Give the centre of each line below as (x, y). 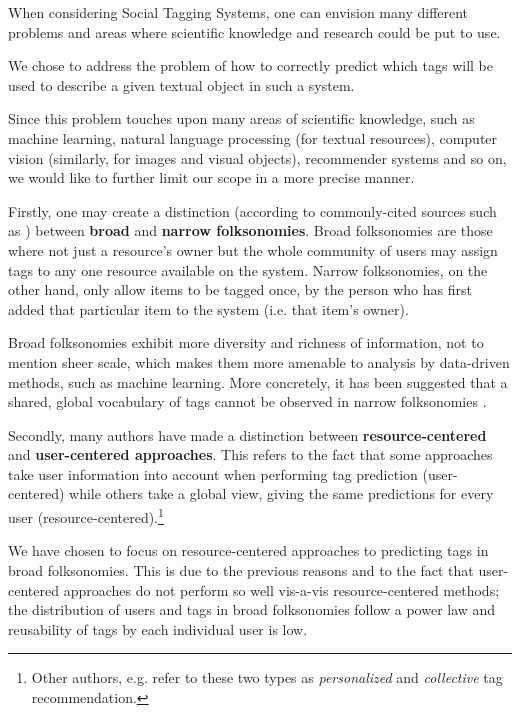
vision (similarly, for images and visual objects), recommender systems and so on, (257, 157)
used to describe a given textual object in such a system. (181, 84)
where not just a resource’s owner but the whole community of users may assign (253, 249)
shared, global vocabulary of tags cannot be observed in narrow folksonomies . (247, 401)
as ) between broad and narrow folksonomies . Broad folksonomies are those (250, 230)
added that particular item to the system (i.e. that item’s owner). (208, 308)
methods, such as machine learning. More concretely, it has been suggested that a (258, 381)
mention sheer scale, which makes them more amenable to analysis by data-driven (259, 361)
